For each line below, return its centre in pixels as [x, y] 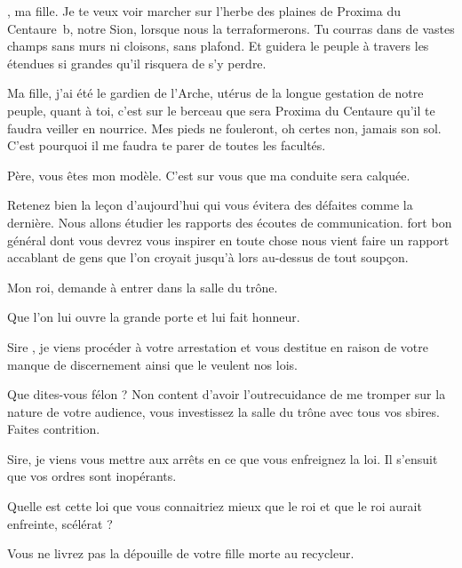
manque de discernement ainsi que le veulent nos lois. [152, 364]
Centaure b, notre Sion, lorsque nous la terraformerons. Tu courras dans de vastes [231, 28]
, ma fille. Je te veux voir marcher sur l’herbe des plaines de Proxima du [204, 11]
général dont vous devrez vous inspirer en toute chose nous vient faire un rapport [228, 240]
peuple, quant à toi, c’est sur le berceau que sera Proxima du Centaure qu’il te [221, 110]
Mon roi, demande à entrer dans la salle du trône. [143, 287]
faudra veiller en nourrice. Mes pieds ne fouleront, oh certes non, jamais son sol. [224, 128]
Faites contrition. [54, 429]
